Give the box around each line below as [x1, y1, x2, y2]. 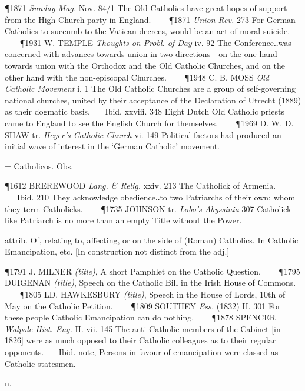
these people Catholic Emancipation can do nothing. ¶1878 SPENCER [5, 311, 276, 323]
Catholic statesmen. [5, 357, 76, 369]
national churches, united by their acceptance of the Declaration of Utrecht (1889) [5, 93, 301, 106]
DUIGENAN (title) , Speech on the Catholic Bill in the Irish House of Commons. [5, 276, 296, 289]
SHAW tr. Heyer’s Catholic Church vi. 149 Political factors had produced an [5, 128, 281, 141]
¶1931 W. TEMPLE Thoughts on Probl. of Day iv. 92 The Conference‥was [19, 36, 291, 48]
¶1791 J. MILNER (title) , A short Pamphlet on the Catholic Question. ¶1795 [5, 265, 300, 277]
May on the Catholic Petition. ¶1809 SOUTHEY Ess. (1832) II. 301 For [5, 299, 281, 312]
